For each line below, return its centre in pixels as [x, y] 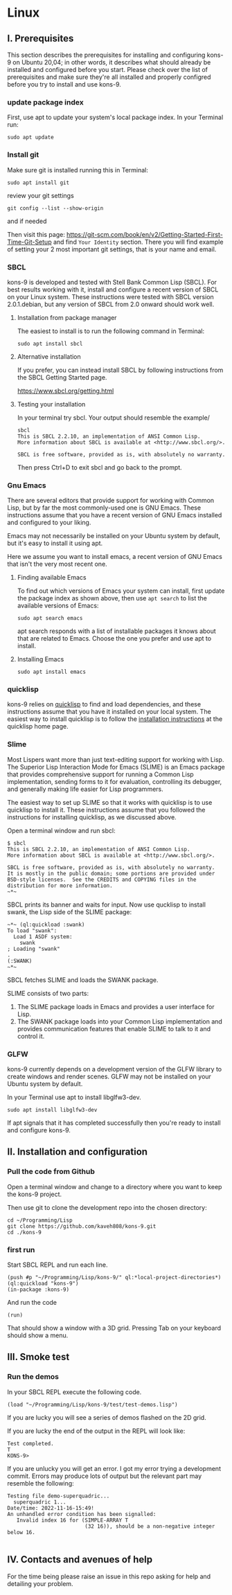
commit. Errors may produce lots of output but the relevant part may [105, 1476]
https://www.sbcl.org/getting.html [65, 391]
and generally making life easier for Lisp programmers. [86, 789]
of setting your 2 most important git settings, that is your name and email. [112, 249]
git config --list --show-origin [55, 208]
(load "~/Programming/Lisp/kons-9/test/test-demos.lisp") [92, 1405]
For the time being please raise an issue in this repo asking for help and [109, 1576]
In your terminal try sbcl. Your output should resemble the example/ [113, 418]
